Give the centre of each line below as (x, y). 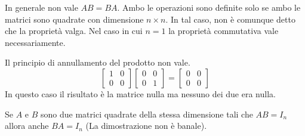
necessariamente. (35, 42)
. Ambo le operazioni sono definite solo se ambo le (209, 7)
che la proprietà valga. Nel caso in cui (74, 31)
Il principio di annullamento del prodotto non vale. (98, 62)
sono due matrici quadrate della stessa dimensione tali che (147, 114)
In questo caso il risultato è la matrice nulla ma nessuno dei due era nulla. (140, 93)
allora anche (27, 126)
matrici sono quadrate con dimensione (74, 19)
